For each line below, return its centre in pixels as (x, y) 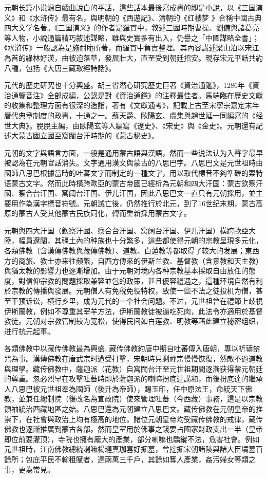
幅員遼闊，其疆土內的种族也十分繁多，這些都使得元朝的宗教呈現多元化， (140, 240)
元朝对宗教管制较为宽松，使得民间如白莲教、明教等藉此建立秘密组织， (144, 321)
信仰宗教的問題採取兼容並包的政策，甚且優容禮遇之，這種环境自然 (137, 280)
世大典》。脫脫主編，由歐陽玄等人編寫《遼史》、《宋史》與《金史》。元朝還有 (130, 125)
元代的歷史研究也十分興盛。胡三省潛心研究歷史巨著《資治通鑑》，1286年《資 (132, 85)
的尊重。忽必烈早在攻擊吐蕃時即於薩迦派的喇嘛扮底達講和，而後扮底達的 (126, 379)
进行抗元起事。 (29, 331)
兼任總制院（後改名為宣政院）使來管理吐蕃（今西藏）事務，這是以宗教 (144, 399)
